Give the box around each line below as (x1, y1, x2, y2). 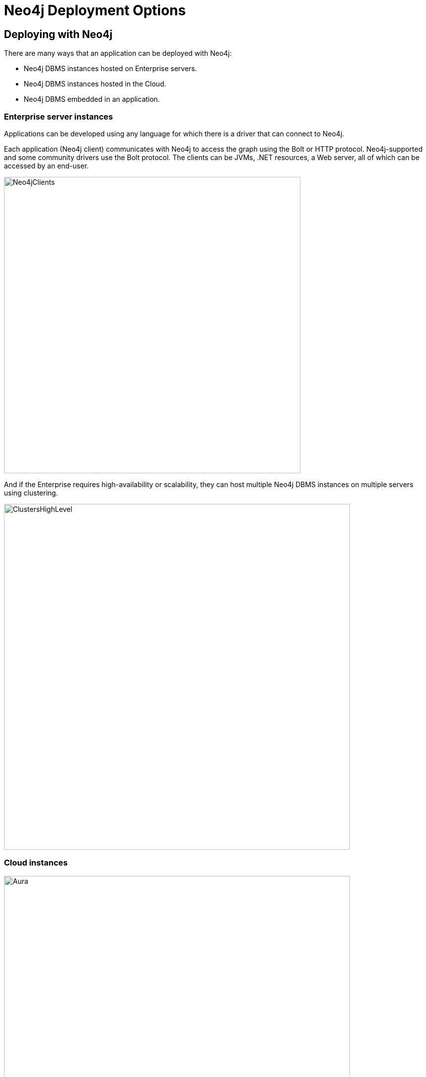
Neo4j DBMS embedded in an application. (24, 95, 160, 104)
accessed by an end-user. (4, 161, 89, 170)
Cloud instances (4, 858, 68, 868)
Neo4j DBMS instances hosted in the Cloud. (24, 80, 167, 88)
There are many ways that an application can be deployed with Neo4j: (4, 49, 232, 58)
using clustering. (4, 488, 58, 497)
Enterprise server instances (4, 111, 113, 122)
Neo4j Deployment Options (4, 2, 186, 19)
